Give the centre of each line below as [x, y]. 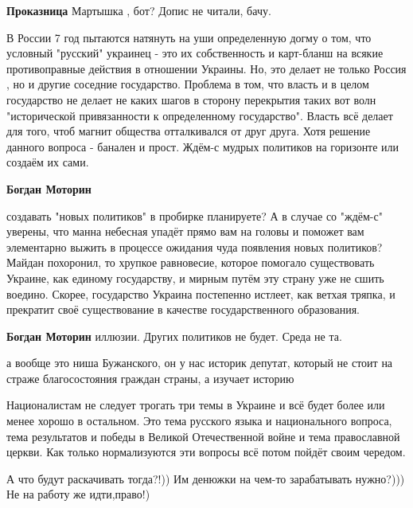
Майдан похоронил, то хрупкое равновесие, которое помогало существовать [191, 262]
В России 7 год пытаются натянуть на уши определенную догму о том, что [189, 37]
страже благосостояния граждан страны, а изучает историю [150, 378]
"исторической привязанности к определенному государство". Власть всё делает [200, 115]
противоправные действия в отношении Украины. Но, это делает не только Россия [206, 68]
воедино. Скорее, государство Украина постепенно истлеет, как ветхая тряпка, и [201, 293]
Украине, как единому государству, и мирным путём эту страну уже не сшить [195, 277]
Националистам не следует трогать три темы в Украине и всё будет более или [196, 405]
